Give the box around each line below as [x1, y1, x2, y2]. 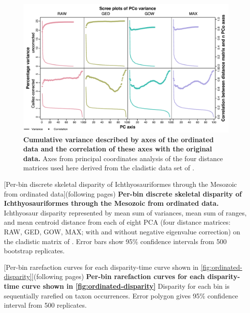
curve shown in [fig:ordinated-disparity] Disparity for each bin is [21, 280, 230, 291]
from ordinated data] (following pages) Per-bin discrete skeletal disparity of [4, 188, 242, 198]
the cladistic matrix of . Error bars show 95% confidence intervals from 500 [4, 236, 227, 246]
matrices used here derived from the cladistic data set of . [23, 163, 194, 173]
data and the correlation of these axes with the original [23, 144, 212, 154]
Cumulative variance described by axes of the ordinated [23, 134, 214, 144]
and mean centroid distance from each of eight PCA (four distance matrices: [4, 217, 231, 227]
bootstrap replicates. [4, 246, 65, 256]
